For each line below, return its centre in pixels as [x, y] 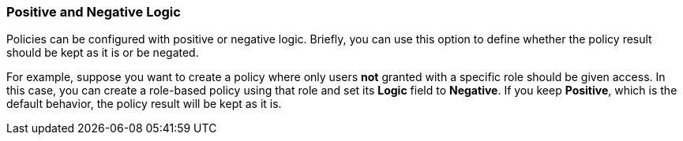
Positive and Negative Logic [94, 12]
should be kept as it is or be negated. [103, 53]
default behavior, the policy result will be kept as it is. [144, 104]
